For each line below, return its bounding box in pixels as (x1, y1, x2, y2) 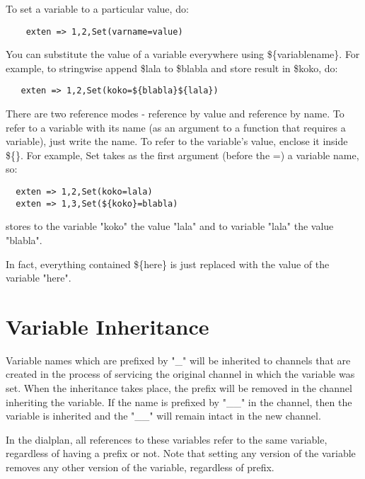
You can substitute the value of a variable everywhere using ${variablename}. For (6, 47, 360, 62)
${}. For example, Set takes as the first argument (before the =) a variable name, (6, 147, 359, 162)
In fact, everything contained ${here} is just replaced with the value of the (6, 256, 330, 271)
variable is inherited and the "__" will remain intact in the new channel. (6, 408, 321, 423)
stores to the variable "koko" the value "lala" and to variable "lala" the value (6, 219, 334, 233)
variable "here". (6, 270, 71, 285)
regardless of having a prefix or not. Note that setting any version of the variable (6, 446, 356, 461)
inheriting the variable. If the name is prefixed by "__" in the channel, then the (6, 394, 352, 409)
